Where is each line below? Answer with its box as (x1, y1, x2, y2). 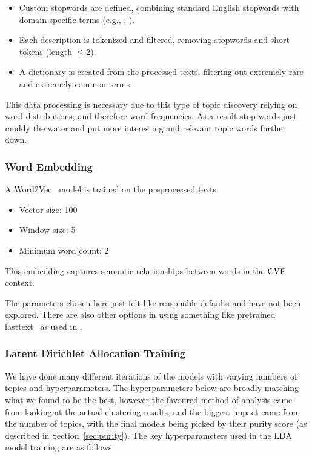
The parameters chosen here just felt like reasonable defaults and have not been (5, 296, 301, 309)
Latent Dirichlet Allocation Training (5, 346, 186, 361)
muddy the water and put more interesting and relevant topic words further (5, 121, 287, 134)
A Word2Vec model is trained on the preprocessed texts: (5, 183, 219, 196)
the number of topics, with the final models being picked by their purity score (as (5, 417, 307, 430)
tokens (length (19, 45, 72, 58)
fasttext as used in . (5, 320, 82, 332)
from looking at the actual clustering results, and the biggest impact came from (5, 405, 300, 418)
